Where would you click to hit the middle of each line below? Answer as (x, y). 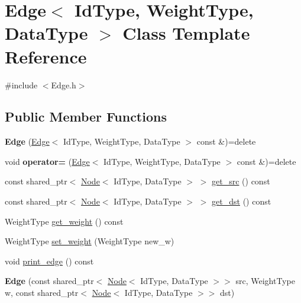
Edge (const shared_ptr (49, 281)
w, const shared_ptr (42, 293)
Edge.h (64, 84)
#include (21, 84)
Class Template (186, 33)
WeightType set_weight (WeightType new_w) (90, 241)
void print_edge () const (49, 261)
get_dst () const (242, 201)
